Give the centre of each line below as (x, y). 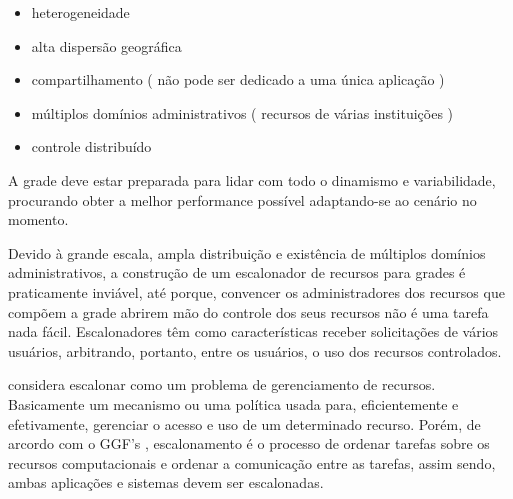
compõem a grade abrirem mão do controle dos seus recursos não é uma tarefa (248, 311)
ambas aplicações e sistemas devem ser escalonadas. (166, 482)
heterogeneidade (80, 12)
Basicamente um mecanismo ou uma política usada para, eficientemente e (233, 403)
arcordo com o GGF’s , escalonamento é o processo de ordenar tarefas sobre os (249, 443)
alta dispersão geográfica (106, 45)
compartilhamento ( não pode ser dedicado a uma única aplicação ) (238, 79)
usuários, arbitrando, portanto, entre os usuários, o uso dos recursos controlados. (255, 350)
